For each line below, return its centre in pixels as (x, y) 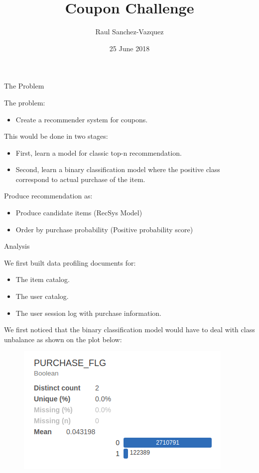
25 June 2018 (129, 48)
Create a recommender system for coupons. (82, 119)
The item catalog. (43, 279)
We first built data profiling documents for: (70, 262)
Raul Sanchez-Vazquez (129, 32)
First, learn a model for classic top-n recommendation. (99, 152)
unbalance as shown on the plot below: (63, 339)
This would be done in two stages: (56, 136)
